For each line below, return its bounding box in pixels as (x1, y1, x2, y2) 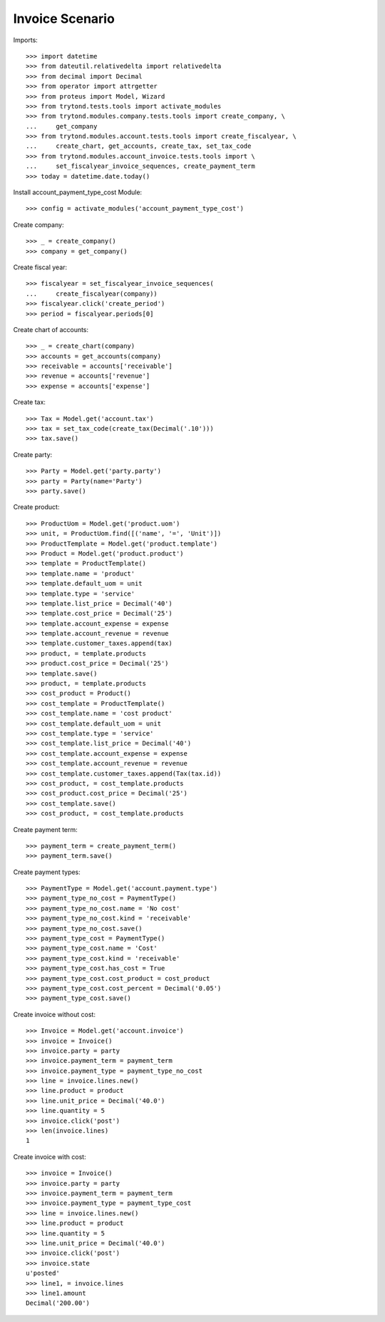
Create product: (13, 503, 60, 511)
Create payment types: (13, 868, 81, 876)
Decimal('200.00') (26, 1299, 91, 1307)
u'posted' (26, 1269, 60, 1278)
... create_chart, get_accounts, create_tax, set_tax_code (26, 142, 252, 150)
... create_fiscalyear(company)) (26, 289, 158, 298)
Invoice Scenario (13, 11, 115, 26)
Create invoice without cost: (13, 1010, 96, 1018)
